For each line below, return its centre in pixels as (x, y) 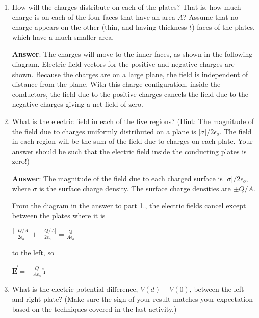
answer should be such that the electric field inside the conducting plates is (129, 151)
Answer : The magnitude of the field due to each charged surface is (117, 178)
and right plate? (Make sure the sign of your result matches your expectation (133, 299)
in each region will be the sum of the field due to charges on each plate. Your (132, 141)
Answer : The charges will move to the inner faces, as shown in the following (132, 54)
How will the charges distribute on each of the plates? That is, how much (126, 7)
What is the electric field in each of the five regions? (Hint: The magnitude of (133, 121)
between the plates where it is (59, 215)
